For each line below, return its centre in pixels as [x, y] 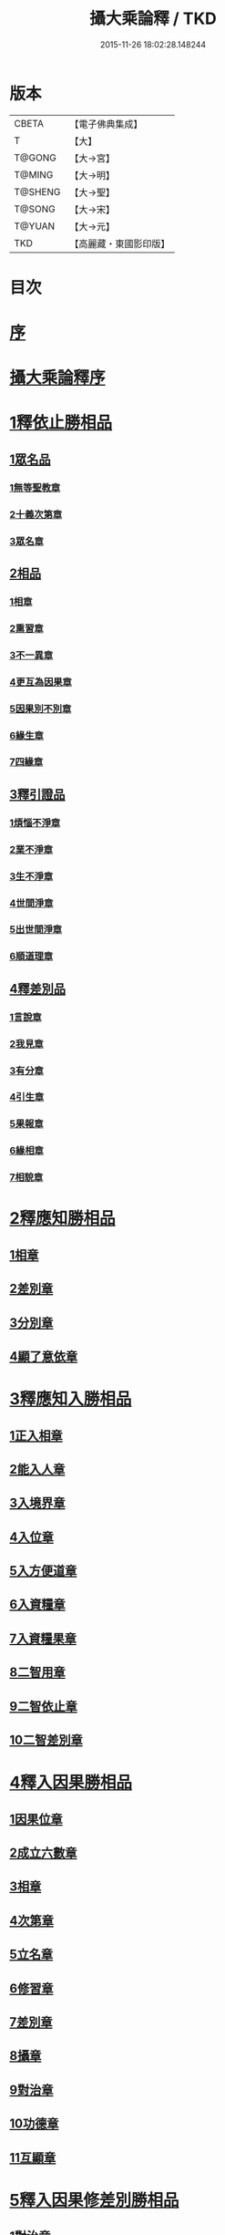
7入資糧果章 [43, 1638]
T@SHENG [37, 191]
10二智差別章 [46, 1740]
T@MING [34, 174]
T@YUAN [35, 226]
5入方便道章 [43, 1571]
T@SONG [35, 209]
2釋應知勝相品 [62, 1219]
